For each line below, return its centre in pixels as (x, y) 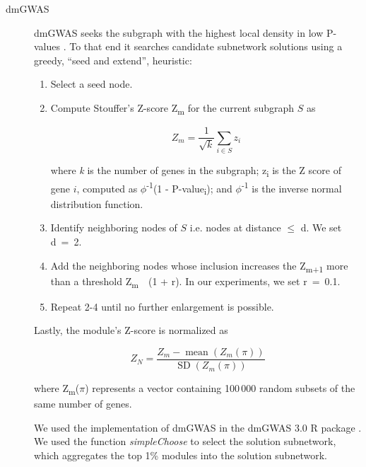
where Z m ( (57, 389)
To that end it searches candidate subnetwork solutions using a (206, 46)
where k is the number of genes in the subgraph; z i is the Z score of (196, 171)
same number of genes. (83, 404)
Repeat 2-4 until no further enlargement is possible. (162, 306)
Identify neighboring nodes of (114, 227)
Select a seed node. (91, 84)
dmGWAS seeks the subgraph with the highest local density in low (179, 32)
